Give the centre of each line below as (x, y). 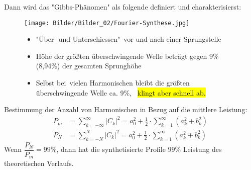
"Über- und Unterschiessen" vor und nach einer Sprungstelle (129, 39)
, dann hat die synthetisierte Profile (111, 149)
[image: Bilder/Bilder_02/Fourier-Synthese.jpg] (107, 23)
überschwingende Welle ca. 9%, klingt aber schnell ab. (121, 92)
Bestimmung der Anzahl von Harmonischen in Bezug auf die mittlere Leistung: (126, 109)
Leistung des (202, 149)
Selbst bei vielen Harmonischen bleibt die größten (113, 83)
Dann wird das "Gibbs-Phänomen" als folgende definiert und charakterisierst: (123, 7)
